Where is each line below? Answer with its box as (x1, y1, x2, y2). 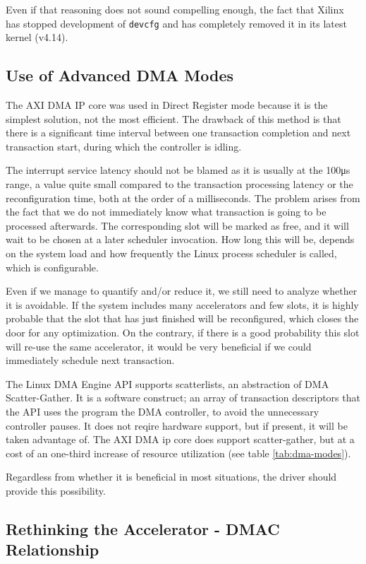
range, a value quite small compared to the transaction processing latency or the (6, 177, 353, 192)
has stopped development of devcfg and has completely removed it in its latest (6, 16, 347, 30)
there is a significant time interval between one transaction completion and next (6, 125, 351, 140)
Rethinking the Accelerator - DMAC (6, 517, 280, 539)
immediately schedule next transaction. (6, 353, 175, 368)
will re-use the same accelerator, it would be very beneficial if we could (6, 339, 312, 353)
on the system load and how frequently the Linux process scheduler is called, (6, 245, 337, 260)
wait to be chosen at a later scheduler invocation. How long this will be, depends (6, 232, 355, 247)
